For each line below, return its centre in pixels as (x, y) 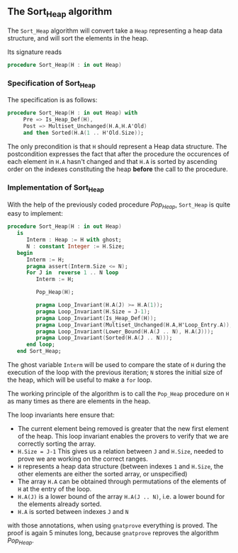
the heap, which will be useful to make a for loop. (80, 380)
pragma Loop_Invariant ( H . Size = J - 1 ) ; (93, 312)
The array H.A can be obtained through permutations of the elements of (122, 481)
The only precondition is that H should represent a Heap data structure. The (117, 146)
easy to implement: (35, 214)
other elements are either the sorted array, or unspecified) (102, 474)
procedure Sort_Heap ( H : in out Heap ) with (73, 113)
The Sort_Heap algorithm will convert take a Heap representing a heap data (115, 31)
